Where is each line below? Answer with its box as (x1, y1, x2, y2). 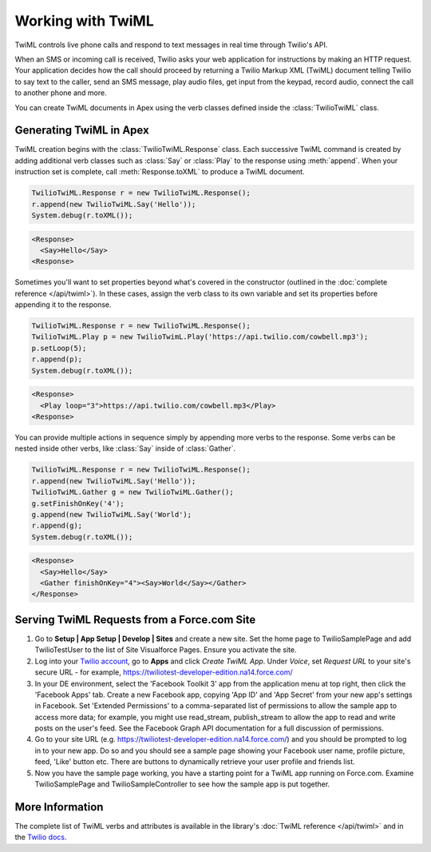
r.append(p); (31, 355, 83, 364)
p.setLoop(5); (31, 344, 87, 352)
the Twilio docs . (14, 832, 67, 842)
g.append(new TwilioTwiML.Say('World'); (31, 510, 192, 519)
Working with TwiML (14, 12, 155, 30)
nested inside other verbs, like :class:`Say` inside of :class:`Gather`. (14, 444, 236, 453)
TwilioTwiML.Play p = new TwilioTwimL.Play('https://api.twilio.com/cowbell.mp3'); (31, 332, 369, 341)
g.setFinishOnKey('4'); (31, 499, 125, 508)
